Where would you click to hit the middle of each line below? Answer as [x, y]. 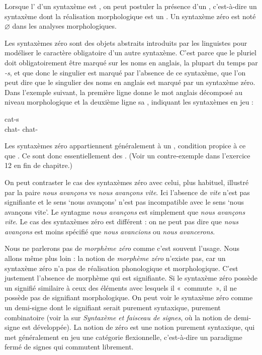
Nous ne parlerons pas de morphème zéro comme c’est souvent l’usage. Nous [122, 248]
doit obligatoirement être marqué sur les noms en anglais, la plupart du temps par [131, 62]
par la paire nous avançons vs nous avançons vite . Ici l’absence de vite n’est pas [127, 192]
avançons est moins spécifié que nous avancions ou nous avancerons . [110, 231]
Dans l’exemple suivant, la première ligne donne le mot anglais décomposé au [124, 92]
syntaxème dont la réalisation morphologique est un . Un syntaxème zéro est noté [130, 16]
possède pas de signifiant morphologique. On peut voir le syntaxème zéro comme [129, 297]
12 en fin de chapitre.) [38, 165]
